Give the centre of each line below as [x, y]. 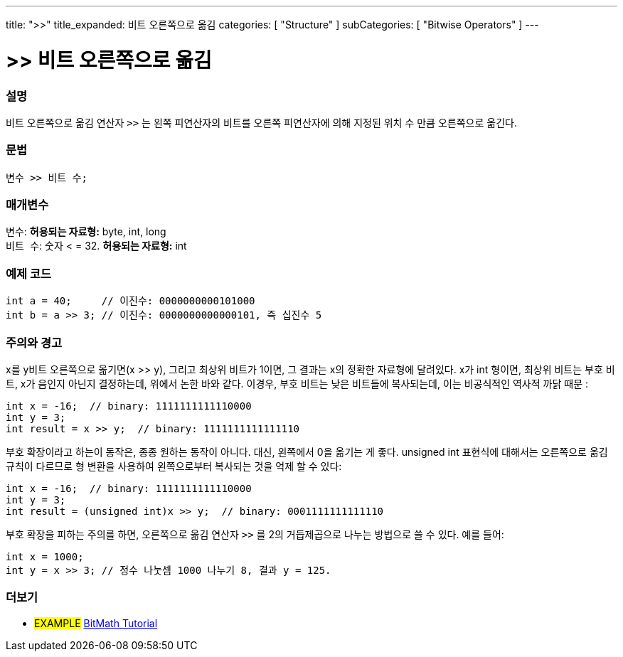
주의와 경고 [34, 342]
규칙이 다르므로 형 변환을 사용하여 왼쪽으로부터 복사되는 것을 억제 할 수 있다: [174, 466]
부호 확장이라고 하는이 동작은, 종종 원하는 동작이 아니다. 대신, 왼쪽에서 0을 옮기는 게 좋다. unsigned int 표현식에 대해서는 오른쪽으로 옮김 [307, 452]
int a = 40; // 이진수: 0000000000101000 [131, 301]
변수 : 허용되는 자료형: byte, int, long [86, 232]
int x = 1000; [45, 556]
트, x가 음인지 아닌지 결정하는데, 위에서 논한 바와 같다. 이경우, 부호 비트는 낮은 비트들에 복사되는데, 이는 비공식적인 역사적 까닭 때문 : [297, 383]
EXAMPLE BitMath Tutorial [96, 623]
